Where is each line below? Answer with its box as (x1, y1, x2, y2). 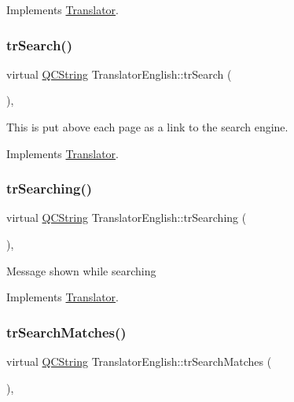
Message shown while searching (6, 262, 156, 278)
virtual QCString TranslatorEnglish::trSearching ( (6, 209, 247, 226)
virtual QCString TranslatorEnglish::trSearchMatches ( (6, 353, 272, 369)
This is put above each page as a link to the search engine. (6, 119, 288, 135)
